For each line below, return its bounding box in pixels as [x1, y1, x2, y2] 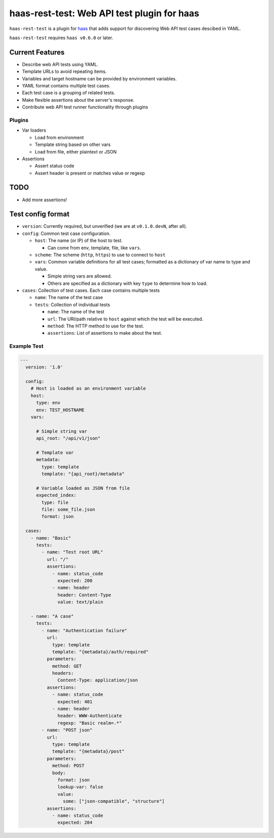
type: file [41, 499, 68, 505]
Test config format [9, 210, 70, 219]
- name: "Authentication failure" [41, 627, 127, 633]
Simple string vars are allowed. [47, 273, 112, 279]
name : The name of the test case [35, 294, 104, 301]
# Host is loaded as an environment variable [30, 385, 146, 392]
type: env [36, 400, 61, 406]
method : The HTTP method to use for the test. [47, 323, 144, 329]
